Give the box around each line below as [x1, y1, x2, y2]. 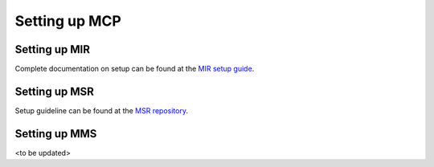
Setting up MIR [14, 43, 90, 56]
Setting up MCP [14, 12, 122, 30]
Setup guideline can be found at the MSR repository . [14, 105, 189, 116]
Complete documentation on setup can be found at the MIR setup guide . [14, 64, 255, 74]
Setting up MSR [14, 84, 94, 98]
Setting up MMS [14, 127, 97, 141]
